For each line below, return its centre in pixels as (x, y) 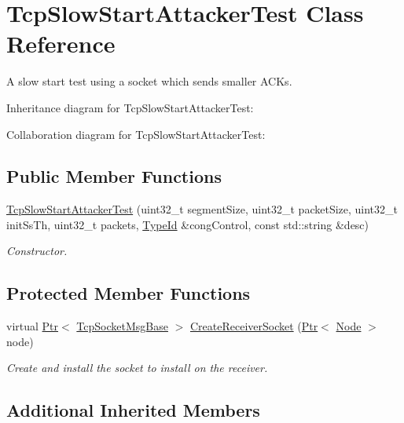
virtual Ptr (33, 326)
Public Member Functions (114, 176)
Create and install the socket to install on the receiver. (137, 368)
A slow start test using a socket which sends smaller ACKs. (149, 81)
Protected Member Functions (129, 293)
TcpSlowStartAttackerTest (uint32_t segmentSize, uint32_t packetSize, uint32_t (202, 209)
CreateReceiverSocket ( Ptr (254, 326)
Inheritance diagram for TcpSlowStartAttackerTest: (130, 107)
